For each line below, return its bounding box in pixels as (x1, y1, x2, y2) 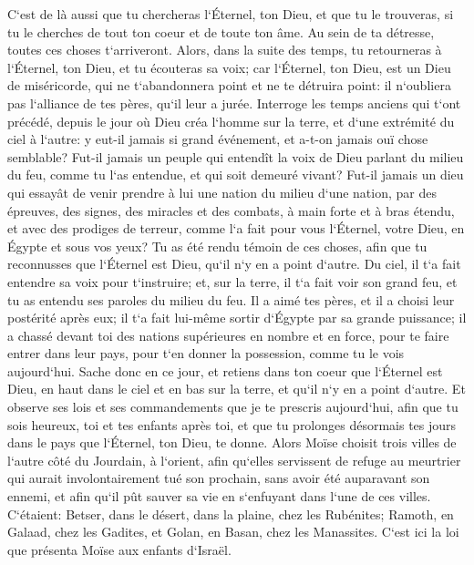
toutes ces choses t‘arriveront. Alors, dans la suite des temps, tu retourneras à (7, 40, 442, 59)
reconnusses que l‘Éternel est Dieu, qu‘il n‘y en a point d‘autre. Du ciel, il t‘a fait (7, 254, 461, 273)
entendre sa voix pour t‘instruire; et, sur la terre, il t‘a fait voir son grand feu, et (7, 272, 458, 291)
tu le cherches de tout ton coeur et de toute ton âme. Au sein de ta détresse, (7, 22, 435, 41)
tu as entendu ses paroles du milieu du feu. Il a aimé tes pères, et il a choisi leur (7, 290, 455, 309)
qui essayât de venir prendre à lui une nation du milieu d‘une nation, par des (7, 182, 437, 201)
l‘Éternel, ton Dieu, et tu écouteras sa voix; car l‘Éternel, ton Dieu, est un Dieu (7, 57, 451, 77)
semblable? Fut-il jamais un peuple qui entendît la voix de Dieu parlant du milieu (7, 147, 464, 166)
